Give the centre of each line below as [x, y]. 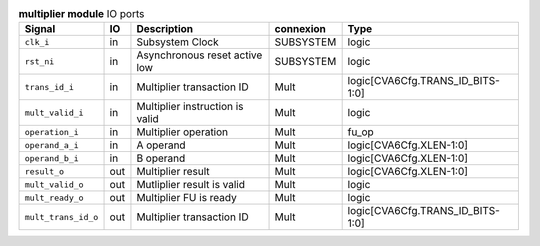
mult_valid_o [54, 184]
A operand [161, 145]
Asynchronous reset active [199, 55]
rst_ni [39, 61]
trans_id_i [49, 86]
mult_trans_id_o [61, 216]
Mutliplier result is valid [190, 185]
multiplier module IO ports [81, 14]
